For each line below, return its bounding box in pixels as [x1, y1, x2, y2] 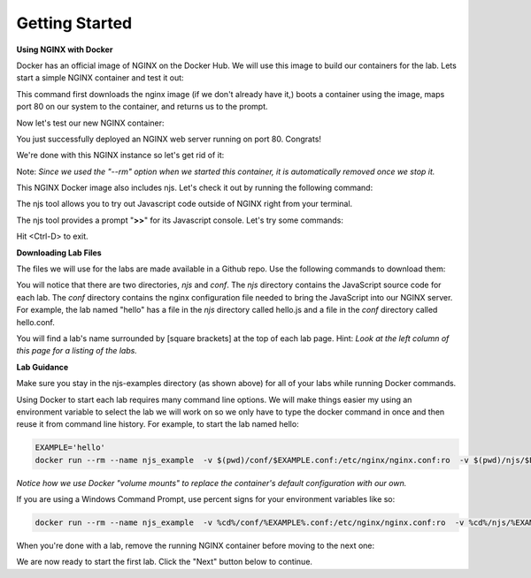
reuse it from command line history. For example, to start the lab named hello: [16, 419, 300, 430]
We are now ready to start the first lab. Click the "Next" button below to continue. [16, 557, 313, 567]
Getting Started [16, 13, 133, 33]
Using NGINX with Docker [16, 44, 113, 55]
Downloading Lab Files [16, 247, 102, 258]
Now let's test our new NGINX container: [16, 118, 165, 128]
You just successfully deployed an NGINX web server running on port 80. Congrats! [16, 133, 322, 144]
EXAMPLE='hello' [35, 443, 106, 453]
